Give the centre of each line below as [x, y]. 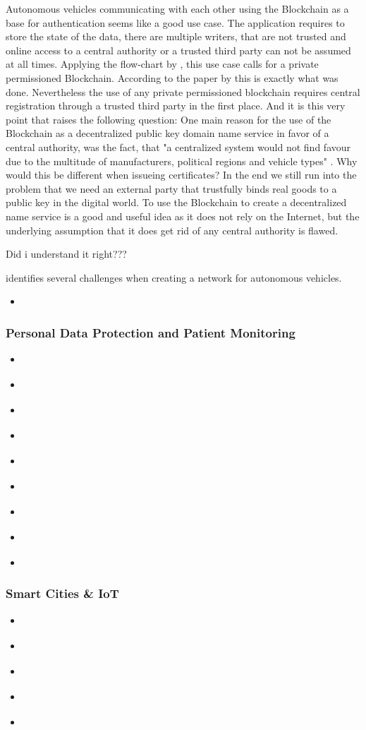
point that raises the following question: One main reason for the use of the [169, 119]
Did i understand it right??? [66, 254]
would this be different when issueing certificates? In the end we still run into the [181, 175]
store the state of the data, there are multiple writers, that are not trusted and [176, 36]
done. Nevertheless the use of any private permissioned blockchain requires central [183, 91]
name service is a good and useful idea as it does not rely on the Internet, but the [183, 216]
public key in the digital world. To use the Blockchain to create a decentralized [176, 202]
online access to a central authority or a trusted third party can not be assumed [178, 50]
